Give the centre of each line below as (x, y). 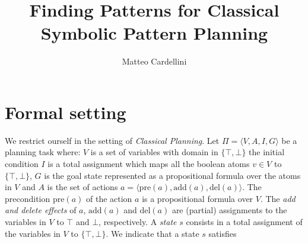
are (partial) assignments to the (229, 210)
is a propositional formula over (198, 198)
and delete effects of (41, 210)
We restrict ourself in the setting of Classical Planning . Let (112, 140)
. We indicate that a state (153, 233)
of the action (109, 198)
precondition (28, 198)
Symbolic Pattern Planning (154, 33)
